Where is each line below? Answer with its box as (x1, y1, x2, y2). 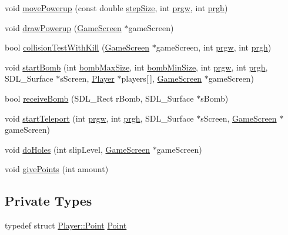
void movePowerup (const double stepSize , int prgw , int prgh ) (5, 2, 228, 14)
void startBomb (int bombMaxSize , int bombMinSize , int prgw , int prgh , (5, 61, 268, 73)
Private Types (5, 192, 92, 210)
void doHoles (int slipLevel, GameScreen (5, 143, 150, 155)
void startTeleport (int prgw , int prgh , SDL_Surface (5, 112, 194, 124)
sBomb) (200, 92, 229, 104)
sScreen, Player (60, 72, 115, 85)
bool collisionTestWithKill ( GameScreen (5, 41, 150, 53)
